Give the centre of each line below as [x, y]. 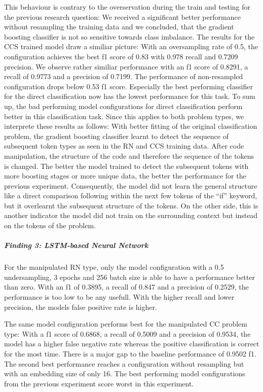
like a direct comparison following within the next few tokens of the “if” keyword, [131, 195]
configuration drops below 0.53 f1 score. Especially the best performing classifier [128, 86]
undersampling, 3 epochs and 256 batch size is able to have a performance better [130, 277]
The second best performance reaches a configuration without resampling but [124, 363]
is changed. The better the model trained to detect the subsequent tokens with [126, 166]
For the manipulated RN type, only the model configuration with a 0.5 [114, 267]
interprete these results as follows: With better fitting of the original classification [131, 126]
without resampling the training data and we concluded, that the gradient [119, 27]
